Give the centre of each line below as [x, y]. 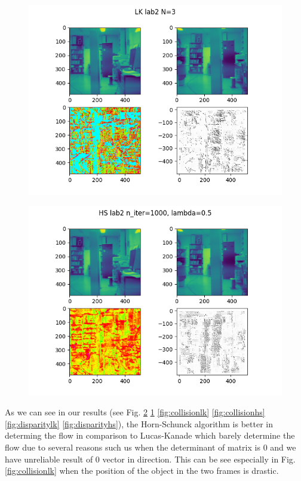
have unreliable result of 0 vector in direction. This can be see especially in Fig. [150, 459]
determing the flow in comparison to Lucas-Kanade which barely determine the [150, 435]
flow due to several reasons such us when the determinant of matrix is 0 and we [150, 447]
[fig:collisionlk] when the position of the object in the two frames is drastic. [142, 471]
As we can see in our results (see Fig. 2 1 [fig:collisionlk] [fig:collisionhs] [135, 412]
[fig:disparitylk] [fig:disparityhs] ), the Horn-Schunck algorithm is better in [139, 423]
